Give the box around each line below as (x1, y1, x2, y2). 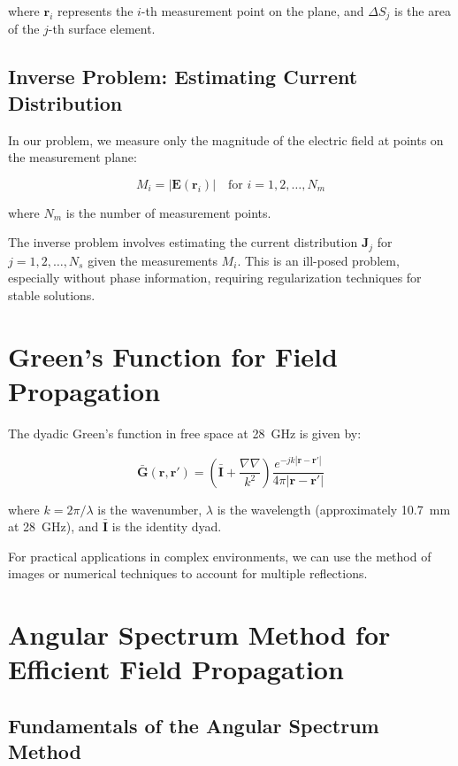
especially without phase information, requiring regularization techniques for (8, 268, 422, 287)
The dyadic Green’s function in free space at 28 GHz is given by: (8, 423, 362, 442)
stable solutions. (8, 286, 95, 305)
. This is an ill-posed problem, (237, 251, 400, 269)
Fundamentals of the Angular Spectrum (8, 711, 379, 739)
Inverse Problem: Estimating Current (8, 63, 358, 90)
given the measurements (88, 251, 218, 269)
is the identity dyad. (111, 517, 222, 536)
